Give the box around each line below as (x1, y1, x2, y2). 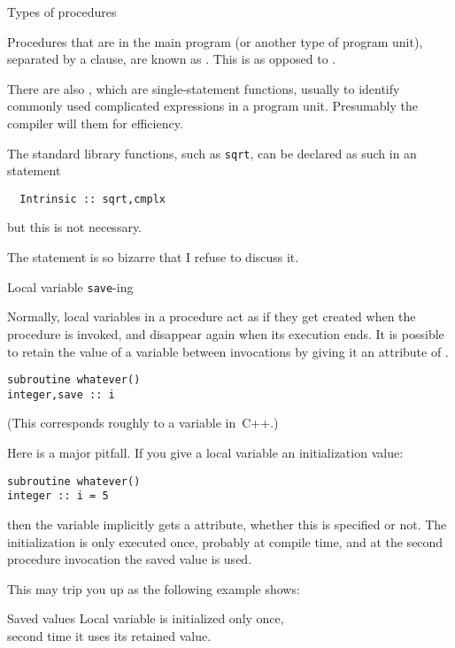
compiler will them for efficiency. (7, 113, 183, 132)
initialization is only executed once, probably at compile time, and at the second (7, 532, 443, 551)
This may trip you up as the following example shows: (7, 579, 300, 598)
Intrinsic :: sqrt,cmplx (19, 192, 166, 205)
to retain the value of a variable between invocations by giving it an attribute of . (7, 342, 449, 360)
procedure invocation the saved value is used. (7, 550, 252, 568)
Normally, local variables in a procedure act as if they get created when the (7, 307, 416, 326)
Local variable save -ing (7, 277, 134, 296)
